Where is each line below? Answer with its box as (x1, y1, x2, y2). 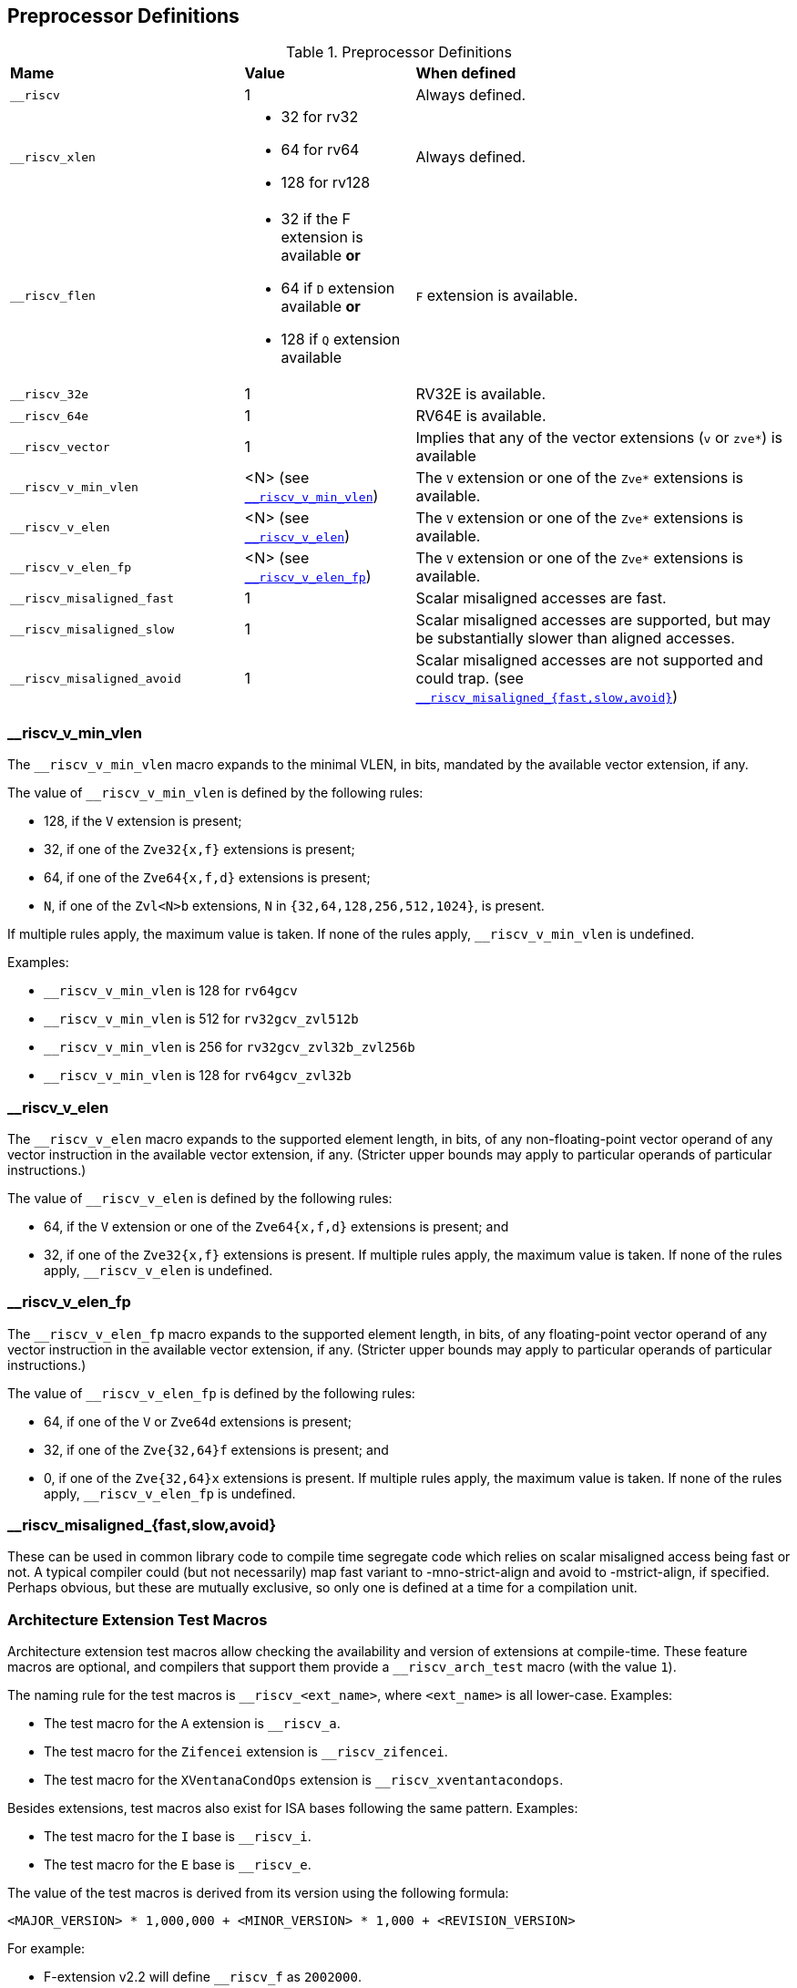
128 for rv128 (281, 173, 371, 192)
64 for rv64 (281, 140, 360, 160)
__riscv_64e (10, 408, 89, 423)
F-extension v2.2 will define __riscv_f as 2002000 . (44, 1969, 362, 1985)
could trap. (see (415, 669, 524, 688)
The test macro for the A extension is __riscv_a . (44, 1715, 341, 1732)
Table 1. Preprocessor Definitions (286, 43, 512, 62)
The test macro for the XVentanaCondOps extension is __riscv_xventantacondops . (44, 1772, 564, 1788)
